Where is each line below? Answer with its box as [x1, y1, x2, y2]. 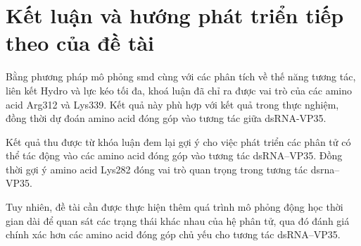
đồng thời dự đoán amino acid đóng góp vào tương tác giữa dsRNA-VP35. [6, 111, 327, 125]
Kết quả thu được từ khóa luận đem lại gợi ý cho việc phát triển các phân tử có [6, 134, 351, 149]
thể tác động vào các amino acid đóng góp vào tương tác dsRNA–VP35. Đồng [6, 148, 343, 163]
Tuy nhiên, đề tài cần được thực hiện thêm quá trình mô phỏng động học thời [6, 199, 343, 214]
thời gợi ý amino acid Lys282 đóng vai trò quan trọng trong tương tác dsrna [6, 161, 335, 176]
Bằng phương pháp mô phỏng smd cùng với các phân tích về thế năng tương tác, [6, 69, 356, 84]
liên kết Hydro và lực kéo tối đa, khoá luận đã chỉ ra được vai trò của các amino [6, 82, 353, 97]
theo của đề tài [6, 28, 155, 57]
